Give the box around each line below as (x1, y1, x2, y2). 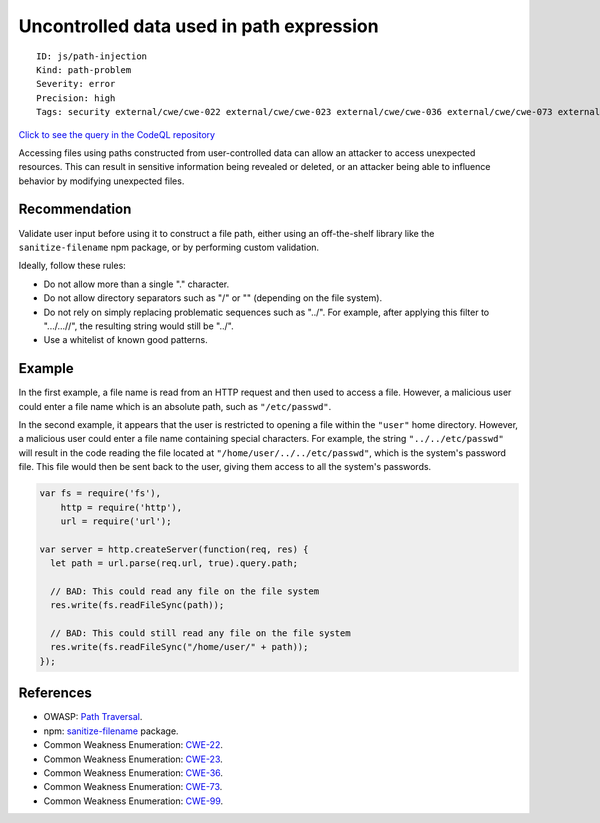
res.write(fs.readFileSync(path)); (50, 600, 225, 611)
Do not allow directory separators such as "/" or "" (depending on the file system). (43, 292, 383, 304)
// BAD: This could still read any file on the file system (50, 628, 351, 639)
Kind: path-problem (36, 64, 132, 75)
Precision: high (36, 92, 116, 104)
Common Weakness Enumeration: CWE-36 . (43, 766, 224, 779)
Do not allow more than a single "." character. (43, 278, 230, 290)
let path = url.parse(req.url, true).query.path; (50, 558, 299, 569)
